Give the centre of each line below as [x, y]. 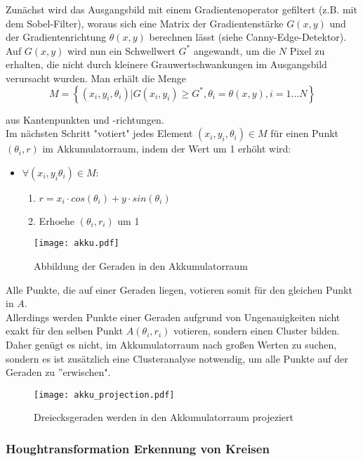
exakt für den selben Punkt [65, 331]
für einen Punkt [305, 133]
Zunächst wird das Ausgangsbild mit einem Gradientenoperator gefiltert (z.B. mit [181, 9]
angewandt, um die [235, 50]
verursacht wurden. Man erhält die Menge [96, 78]
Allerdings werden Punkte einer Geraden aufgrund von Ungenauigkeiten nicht [173, 317]
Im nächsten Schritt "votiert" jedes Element [99, 133]
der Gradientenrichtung [56, 37]
